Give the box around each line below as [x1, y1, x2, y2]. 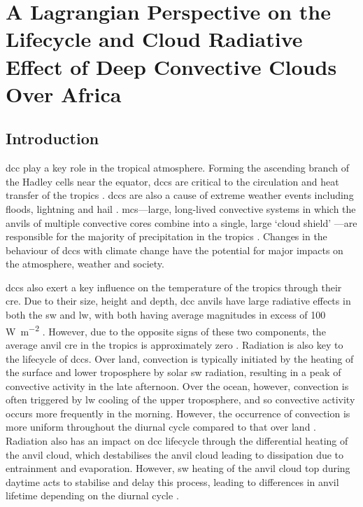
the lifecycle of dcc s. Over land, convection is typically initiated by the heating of [6, 351, 354, 366]
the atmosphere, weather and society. [6, 256, 164, 271]
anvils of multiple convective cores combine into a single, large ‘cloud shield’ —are [6, 215, 357, 230]
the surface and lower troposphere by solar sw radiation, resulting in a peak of [6, 365, 341, 380]
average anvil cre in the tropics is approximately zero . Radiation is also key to [6, 337, 343, 352]
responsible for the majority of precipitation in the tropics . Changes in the [6, 229, 327, 244]
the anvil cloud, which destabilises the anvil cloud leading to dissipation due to [6, 447, 344, 461]
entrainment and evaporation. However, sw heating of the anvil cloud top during [6, 461, 350, 475]
